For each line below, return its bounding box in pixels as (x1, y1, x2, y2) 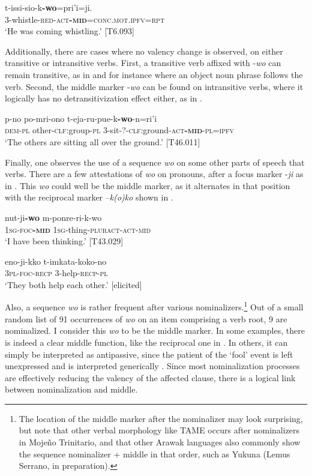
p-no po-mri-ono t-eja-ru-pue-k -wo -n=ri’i (5, 112, 157, 124)
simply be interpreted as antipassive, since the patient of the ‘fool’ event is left (5, 348, 293, 360)
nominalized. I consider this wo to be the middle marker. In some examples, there (5, 324, 305, 337)
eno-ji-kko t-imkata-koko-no (5, 255, 107, 267)
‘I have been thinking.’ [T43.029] (5, 235, 124, 247)
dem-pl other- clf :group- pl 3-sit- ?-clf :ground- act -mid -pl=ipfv (5, 124, 235, 136)
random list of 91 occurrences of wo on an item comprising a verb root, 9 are (5, 312, 287, 325)
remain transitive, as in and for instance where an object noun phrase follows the (5, 68, 303, 80)
